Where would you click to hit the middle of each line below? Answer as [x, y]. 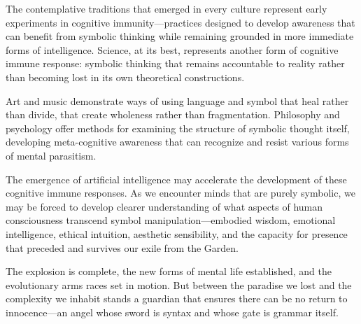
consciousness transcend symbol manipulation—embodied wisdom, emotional [171, 220]
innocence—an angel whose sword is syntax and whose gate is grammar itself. [172, 312]
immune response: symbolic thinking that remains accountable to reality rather [175, 63]
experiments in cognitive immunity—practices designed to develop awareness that [180, 22]
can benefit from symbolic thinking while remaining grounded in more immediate [180, 36]
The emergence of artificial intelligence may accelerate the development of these [176, 179]
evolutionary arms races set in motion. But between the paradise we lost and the [179, 284]
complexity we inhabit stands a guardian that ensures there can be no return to [177, 298]
